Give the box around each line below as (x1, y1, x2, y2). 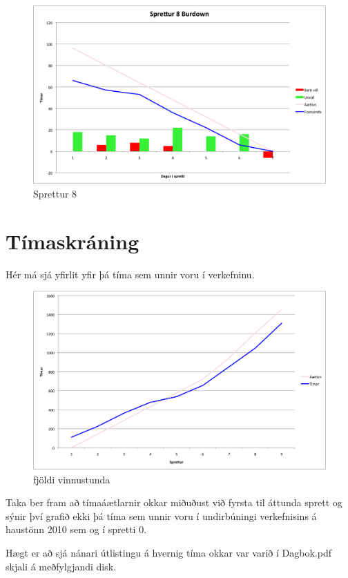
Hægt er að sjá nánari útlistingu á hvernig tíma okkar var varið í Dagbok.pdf (6, 546, 331, 560)
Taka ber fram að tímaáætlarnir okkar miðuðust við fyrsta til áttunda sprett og (6, 495, 342, 510)
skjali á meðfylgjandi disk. (6, 559, 117, 573)
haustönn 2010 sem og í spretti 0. (6, 522, 147, 537)
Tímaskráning (6, 227, 139, 255)
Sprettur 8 (33, 186, 77, 200)
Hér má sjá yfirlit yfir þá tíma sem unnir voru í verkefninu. (6, 267, 255, 281)
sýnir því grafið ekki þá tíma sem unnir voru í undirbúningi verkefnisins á (6, 508, 317, 523)
